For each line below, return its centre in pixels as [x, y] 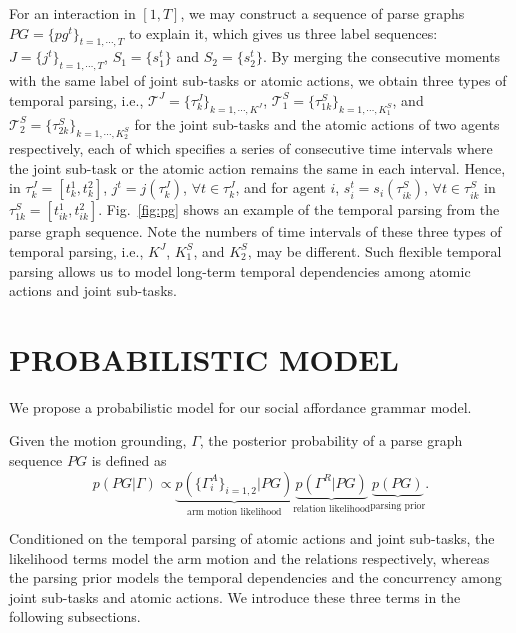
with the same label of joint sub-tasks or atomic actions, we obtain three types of [258, 80]
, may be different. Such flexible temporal [374, 250]
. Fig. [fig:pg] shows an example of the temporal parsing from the [299, 209]
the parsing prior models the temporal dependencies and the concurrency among [255, 577]
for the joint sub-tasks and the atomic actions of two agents [317, 123]
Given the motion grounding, [98, 440]
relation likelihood [332, 508]
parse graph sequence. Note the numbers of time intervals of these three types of [255, 231]
